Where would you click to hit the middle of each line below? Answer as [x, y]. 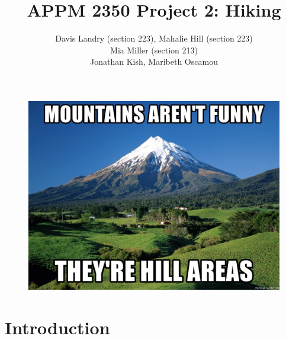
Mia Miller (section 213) [154, 50]
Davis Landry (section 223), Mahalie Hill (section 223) [154, 38]
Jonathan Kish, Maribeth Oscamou [154, 61]
